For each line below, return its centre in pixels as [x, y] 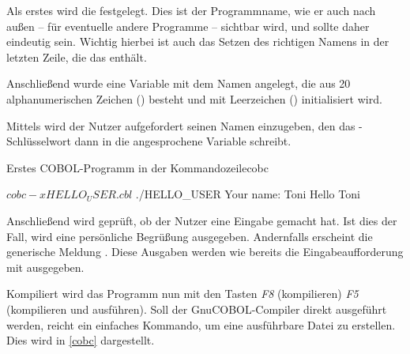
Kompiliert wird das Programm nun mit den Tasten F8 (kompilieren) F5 [182, 294]
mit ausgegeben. [45, 267]
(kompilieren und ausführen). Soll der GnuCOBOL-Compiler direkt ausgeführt [197, 309]
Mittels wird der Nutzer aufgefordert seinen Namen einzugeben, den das [181, 125]
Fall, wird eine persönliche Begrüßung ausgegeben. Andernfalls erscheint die [190, 236]
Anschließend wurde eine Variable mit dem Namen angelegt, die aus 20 [179, 83]
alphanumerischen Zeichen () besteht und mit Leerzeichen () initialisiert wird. [194, 98]
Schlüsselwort [39, 141]
